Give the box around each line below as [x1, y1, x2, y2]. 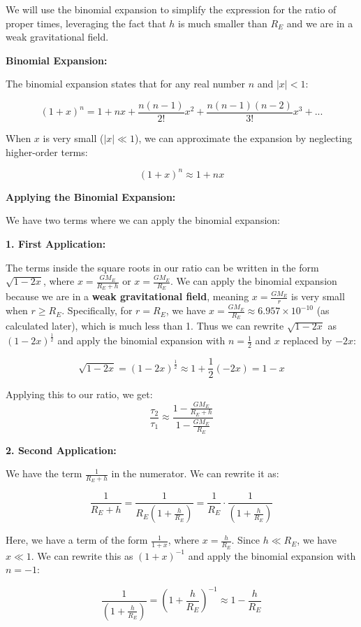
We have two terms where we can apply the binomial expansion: [6, 213, 280, 227]
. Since [231, 533, 260, 547]
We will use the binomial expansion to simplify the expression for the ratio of [6, 2, 337, 16]
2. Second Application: [6, 442, 117, 457]
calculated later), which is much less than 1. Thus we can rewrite [6, 318, 284, 333]
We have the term [6, 466, 82, 481]
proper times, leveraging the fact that [6, 15, 166, 30]
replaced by [283, 333, 332, 348]
